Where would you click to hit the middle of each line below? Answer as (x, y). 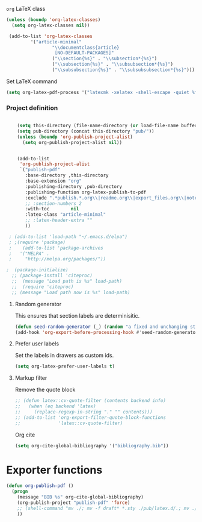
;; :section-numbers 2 (54, 203)
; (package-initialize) (37, 270)
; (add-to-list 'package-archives (56, 248)
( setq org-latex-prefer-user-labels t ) (65, 366)
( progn (20, 492)
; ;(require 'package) (37, 242)
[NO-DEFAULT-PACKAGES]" (84, 53)
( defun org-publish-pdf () (40, 486)
